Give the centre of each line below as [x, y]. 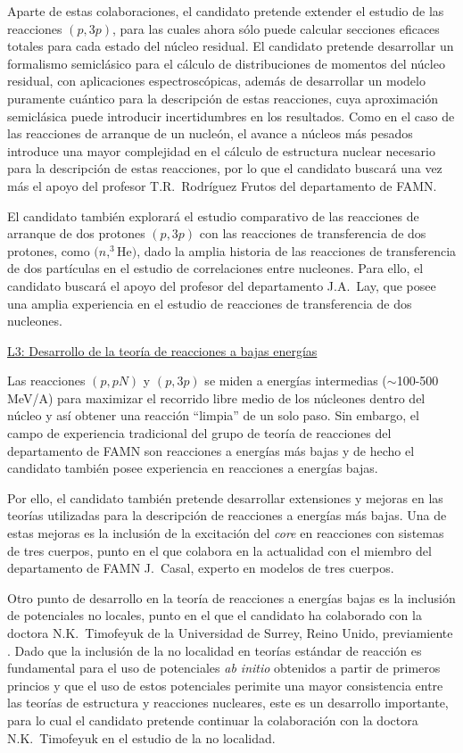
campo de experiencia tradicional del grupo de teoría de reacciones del [199, 433]
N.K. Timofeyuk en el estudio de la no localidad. [141, 737]
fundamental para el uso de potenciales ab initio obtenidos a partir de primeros [224, 668]
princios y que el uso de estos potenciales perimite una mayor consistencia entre [225, 685]
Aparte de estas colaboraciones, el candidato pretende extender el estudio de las [226, 11]
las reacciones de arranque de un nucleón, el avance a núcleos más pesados [210, 133]
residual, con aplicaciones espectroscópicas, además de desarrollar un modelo [216, 81]
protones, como [49, 250]
